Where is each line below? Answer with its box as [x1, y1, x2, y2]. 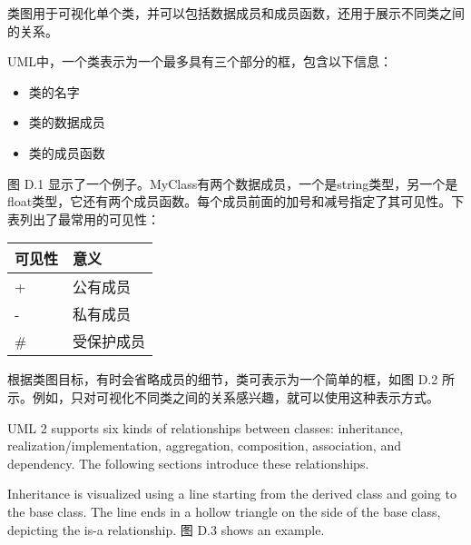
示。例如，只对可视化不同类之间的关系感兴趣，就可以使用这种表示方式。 [7, 387, 439, 406]
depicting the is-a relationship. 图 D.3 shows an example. [7, 520, 325, 539]
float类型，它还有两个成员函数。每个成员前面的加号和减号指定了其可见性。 [7, 192, 452, 211]
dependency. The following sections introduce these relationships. [7, 453, 369, 472]
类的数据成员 [28, 113, 105, 132]
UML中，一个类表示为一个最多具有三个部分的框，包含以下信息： [7, 52, 393, 71]
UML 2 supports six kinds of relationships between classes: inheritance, [7, 418, 404, 437]
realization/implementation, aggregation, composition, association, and [7, 436, 401, 455]
